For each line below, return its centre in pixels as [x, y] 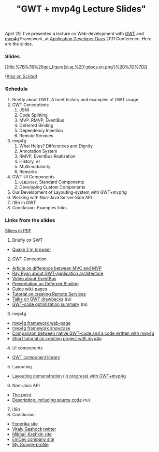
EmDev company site [33, 439]
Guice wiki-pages [29, 289]
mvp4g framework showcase [41, 328]
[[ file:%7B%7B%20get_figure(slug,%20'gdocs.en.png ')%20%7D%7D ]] [76, 67]
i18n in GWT [24, 203]
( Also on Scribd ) [21, 77]
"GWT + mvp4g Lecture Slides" [81, 9]
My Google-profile [30, 445]
